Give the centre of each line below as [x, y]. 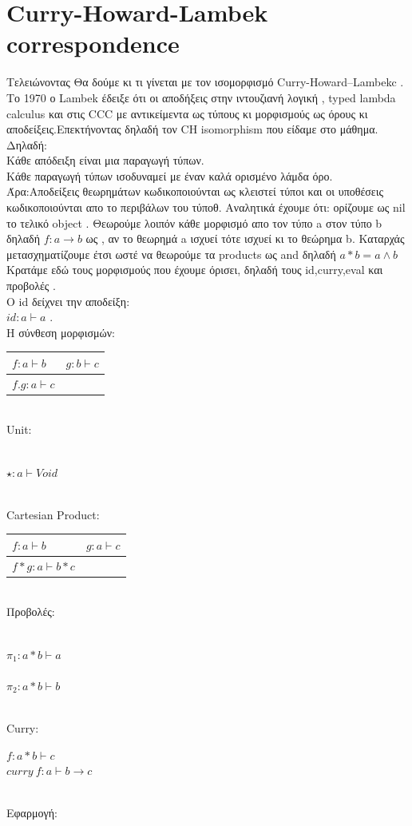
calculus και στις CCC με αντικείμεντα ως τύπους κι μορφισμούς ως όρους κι [187, 113]
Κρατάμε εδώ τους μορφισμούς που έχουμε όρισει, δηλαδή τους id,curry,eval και [195, 270]
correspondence [93, 44]
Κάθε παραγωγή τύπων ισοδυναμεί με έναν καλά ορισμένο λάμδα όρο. [170, 175]
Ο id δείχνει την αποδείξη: [68, 301]
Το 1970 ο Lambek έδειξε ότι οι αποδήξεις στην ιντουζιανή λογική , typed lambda [201, 97]
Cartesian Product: [53, 514]
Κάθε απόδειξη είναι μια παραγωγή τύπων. [105, 160]
